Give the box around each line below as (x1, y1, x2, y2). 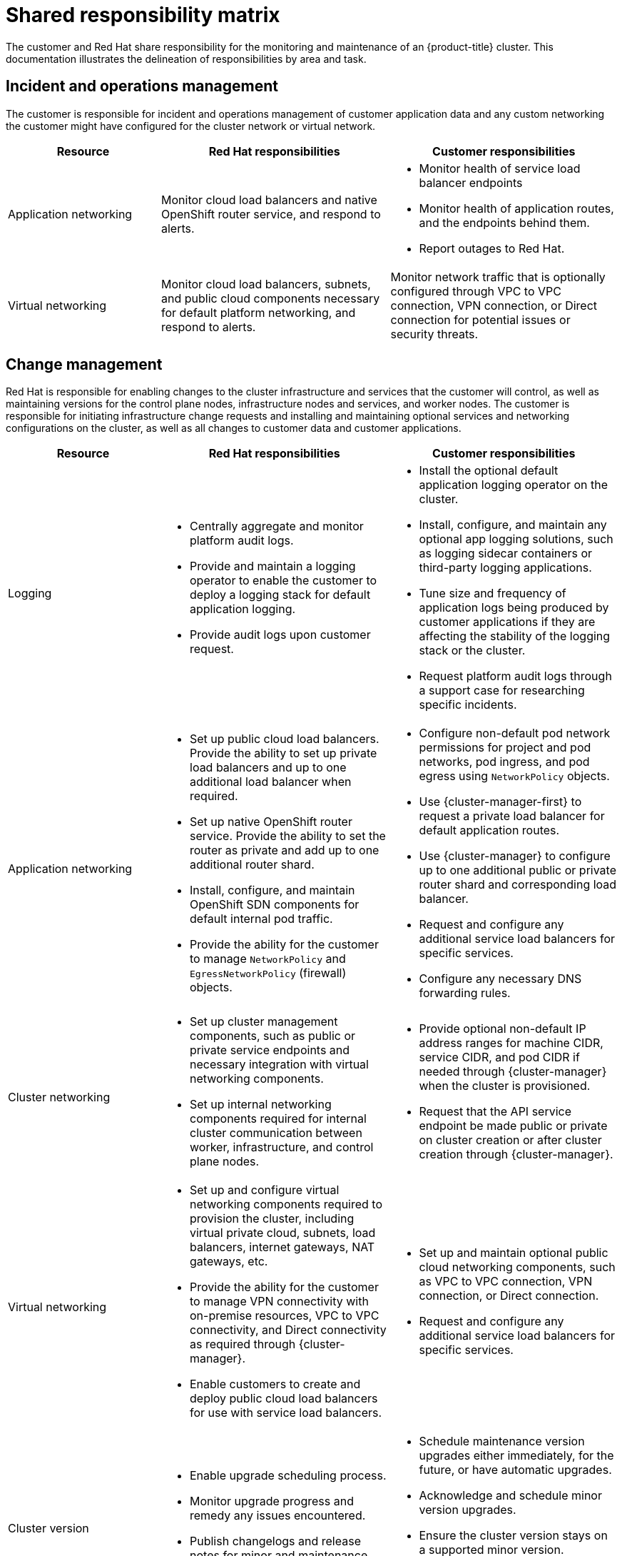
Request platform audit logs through (419, 669, 612, 684)
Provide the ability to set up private (190, 746, 377, 761)
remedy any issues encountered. (190, 1508, 366, 1523)
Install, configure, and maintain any (419, 517, 607, 532)
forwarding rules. (419, 986, 511, 1001)
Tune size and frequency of (419, 586, 566, 601)
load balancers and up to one (190, 760, 347, 775)
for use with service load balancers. (190, 1405, 382, 1420)
